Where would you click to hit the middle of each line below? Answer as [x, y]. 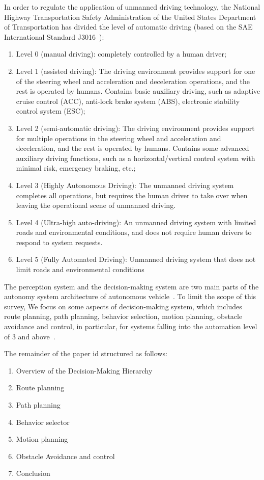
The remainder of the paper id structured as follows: [86, 353]
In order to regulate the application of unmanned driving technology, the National [132, 7]
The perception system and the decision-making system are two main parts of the [131, 286]
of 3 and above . [30, 336]
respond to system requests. [59, 242]
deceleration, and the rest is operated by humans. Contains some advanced [133, 148]
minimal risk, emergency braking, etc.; [76, 168]
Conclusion [33, 473]
